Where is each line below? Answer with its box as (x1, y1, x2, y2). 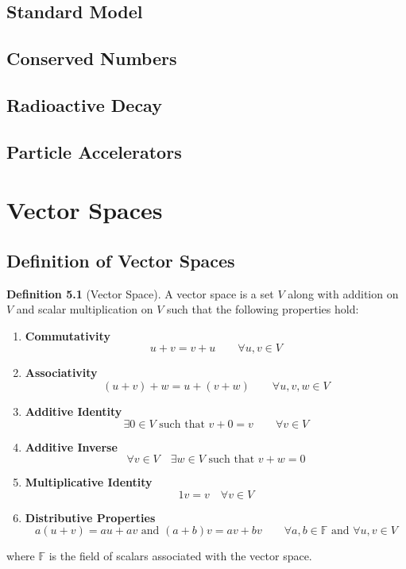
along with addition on (288, 285, 399, 302)
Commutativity (25, 327, 110, 344)
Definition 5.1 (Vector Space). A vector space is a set (6, 285, 274, 302)
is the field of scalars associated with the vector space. (48, 548, 312, 564)
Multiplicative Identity (25, 474, 153, 490)
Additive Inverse (25, 438, 118, 455)
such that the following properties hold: (166, 301, 359, 317)
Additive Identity (25, 403, 122, 420)
